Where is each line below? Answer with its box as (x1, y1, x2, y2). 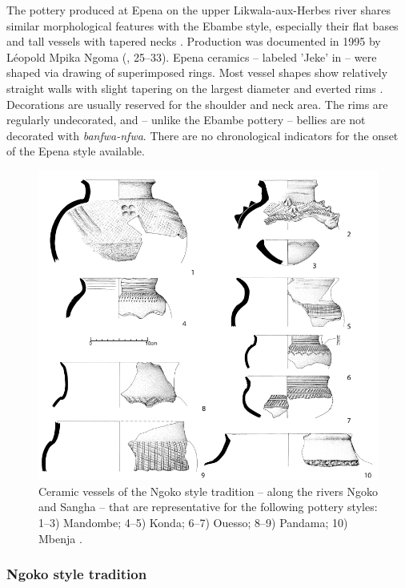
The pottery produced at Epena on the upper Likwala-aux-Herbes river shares (6, 2, 391, 18)
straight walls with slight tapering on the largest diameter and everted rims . (6, 79, 383, 96)
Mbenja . (38, 530, 82, 546)
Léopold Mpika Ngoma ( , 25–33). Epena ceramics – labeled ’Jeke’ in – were (6, 48, 377, 65)
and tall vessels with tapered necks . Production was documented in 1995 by (6, 33, 381, 50)
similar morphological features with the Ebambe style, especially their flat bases (6, 17, 399, 34)
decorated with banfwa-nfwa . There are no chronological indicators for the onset (6, 127, 399, 143)
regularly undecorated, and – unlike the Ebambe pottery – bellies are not (6, 111, 366, 128)
